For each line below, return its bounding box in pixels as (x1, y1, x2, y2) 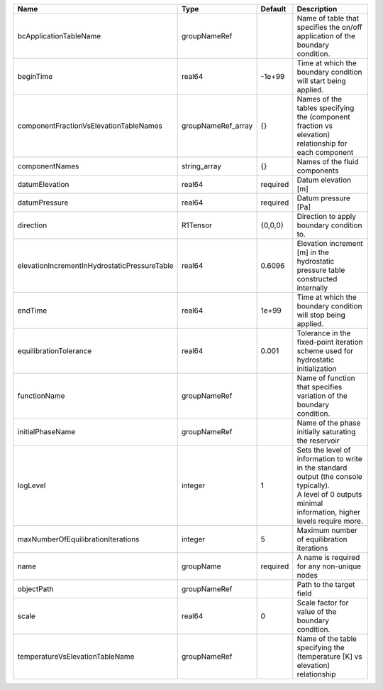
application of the (296, 31, 356, 41)
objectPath (17, 584, 54, 593)
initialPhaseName (17, 427, 76, 436)
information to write (296, 454, 362, 463)
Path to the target (296, 580, 355, 589)
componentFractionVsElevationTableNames (17, 121, 163, 131)
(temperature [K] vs (296, 652, 362, 661)
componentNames (17, 161, 79, 171)
